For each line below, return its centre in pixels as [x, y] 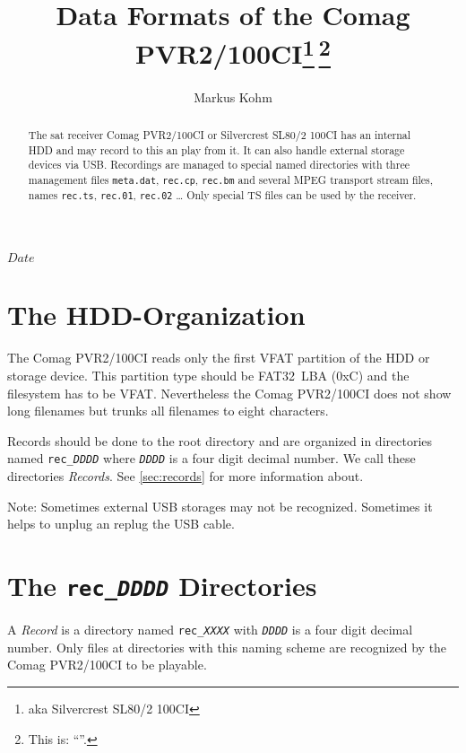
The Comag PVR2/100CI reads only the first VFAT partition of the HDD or [219, 358]
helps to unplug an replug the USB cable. [121, 524]
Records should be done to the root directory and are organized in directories [220, 440]
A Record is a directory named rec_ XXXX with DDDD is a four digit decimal [210, 630]
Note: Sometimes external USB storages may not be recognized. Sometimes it [220, 506]
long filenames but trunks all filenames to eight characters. [168, 411]
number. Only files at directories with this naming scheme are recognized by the [227, 647]
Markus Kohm [233, 96]
